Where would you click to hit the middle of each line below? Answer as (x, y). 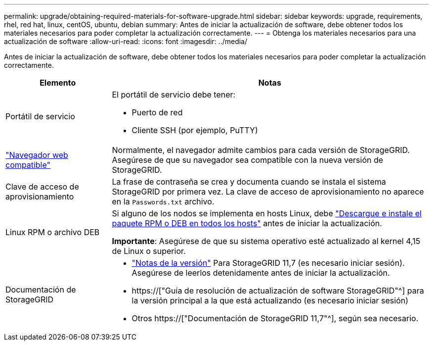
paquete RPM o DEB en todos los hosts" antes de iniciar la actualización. (247, 223)
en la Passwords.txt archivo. (163, 201)
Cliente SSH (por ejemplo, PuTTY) (195, 130)
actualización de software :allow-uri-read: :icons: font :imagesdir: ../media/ (126, 41)
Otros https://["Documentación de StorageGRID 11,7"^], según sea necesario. (275, 318)
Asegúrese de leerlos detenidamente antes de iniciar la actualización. (261, 273)
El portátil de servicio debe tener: (174, 95)
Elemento (58, 83)
